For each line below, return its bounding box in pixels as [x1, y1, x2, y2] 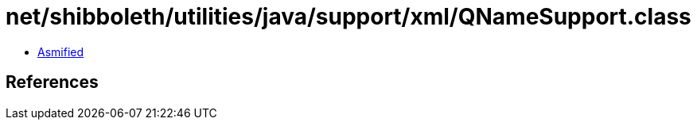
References [6, 72, 99, 93]
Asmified [37, 44, 84, 59]
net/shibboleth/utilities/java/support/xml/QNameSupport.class [6, 3, 691, 30]
